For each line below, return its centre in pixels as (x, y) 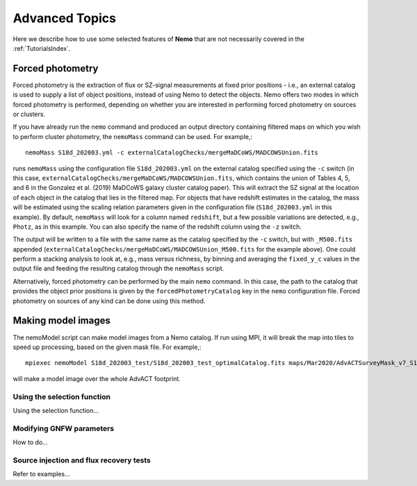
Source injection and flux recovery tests (82, 460)
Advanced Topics (64, 18)
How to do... (30, 442)
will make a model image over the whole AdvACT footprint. (97, 378)
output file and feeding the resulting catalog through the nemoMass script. (118, 268)
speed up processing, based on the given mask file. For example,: (107, 347)
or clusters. (29, 114)
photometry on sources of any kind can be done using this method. (109, 301)
